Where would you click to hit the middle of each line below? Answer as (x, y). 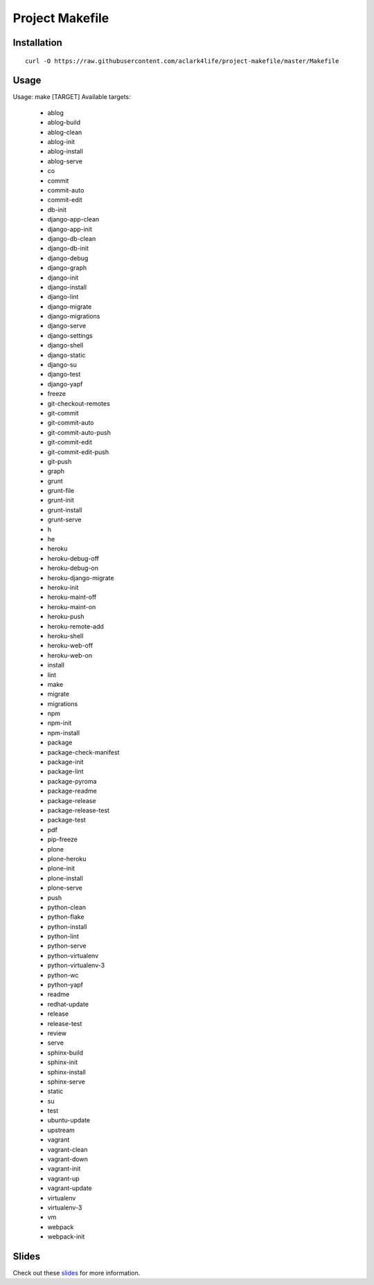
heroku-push (66, 617)
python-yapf (65, 985)
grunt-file (61, 491)
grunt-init (61, 500)
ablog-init (61, 142)
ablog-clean (65, 132)
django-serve (67, 326)
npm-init (60, 723)
